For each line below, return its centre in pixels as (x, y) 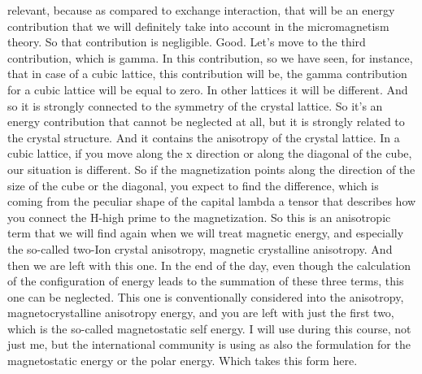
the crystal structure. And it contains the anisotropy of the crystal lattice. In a (204, 137)
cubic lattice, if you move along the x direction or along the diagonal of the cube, (210, 153)
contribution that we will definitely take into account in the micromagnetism (198, 26)
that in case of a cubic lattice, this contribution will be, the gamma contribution (207, 74)
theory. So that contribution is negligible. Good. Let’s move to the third (187, 42)
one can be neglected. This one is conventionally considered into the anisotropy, (206, 296)
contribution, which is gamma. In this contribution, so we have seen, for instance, (210, 57)
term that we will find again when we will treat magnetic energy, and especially (206, 233)
